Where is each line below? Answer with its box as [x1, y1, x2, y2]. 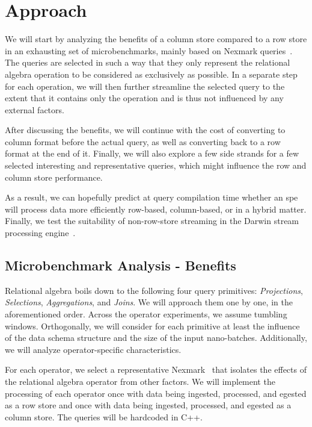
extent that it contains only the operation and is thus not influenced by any [5, 92, 284, 104]
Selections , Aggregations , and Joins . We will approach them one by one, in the [5, 296, 293, 308]
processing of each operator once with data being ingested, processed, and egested [5, 387, 307, 399]
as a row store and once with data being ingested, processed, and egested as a [5, 399, 292, 411]
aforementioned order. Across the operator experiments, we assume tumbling [5, 308, 287, 320]
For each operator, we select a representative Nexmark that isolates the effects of [5, 363, 307, 376]
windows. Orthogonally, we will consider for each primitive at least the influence [5, 319, 300, 332]
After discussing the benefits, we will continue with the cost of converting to [5, 123, 286, 136]
